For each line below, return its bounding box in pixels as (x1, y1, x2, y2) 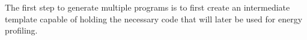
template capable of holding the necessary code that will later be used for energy (5, 12, 303, 25)
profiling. (5, 24, 38, 36)
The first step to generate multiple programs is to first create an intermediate (5, 1, 290, 13)
